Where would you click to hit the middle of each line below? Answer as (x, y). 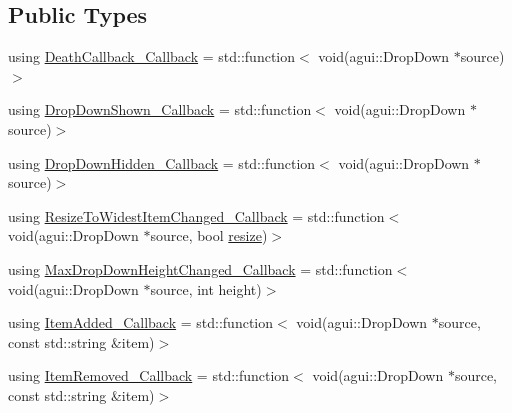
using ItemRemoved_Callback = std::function (149, 375)
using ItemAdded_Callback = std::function (141, 322)
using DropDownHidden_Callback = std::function (162, 162)
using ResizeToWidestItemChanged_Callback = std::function (196, 215)
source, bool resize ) (209, 235)
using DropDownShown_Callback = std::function (160, 109)
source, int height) (206, 288)
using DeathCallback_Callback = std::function (152, 56)
